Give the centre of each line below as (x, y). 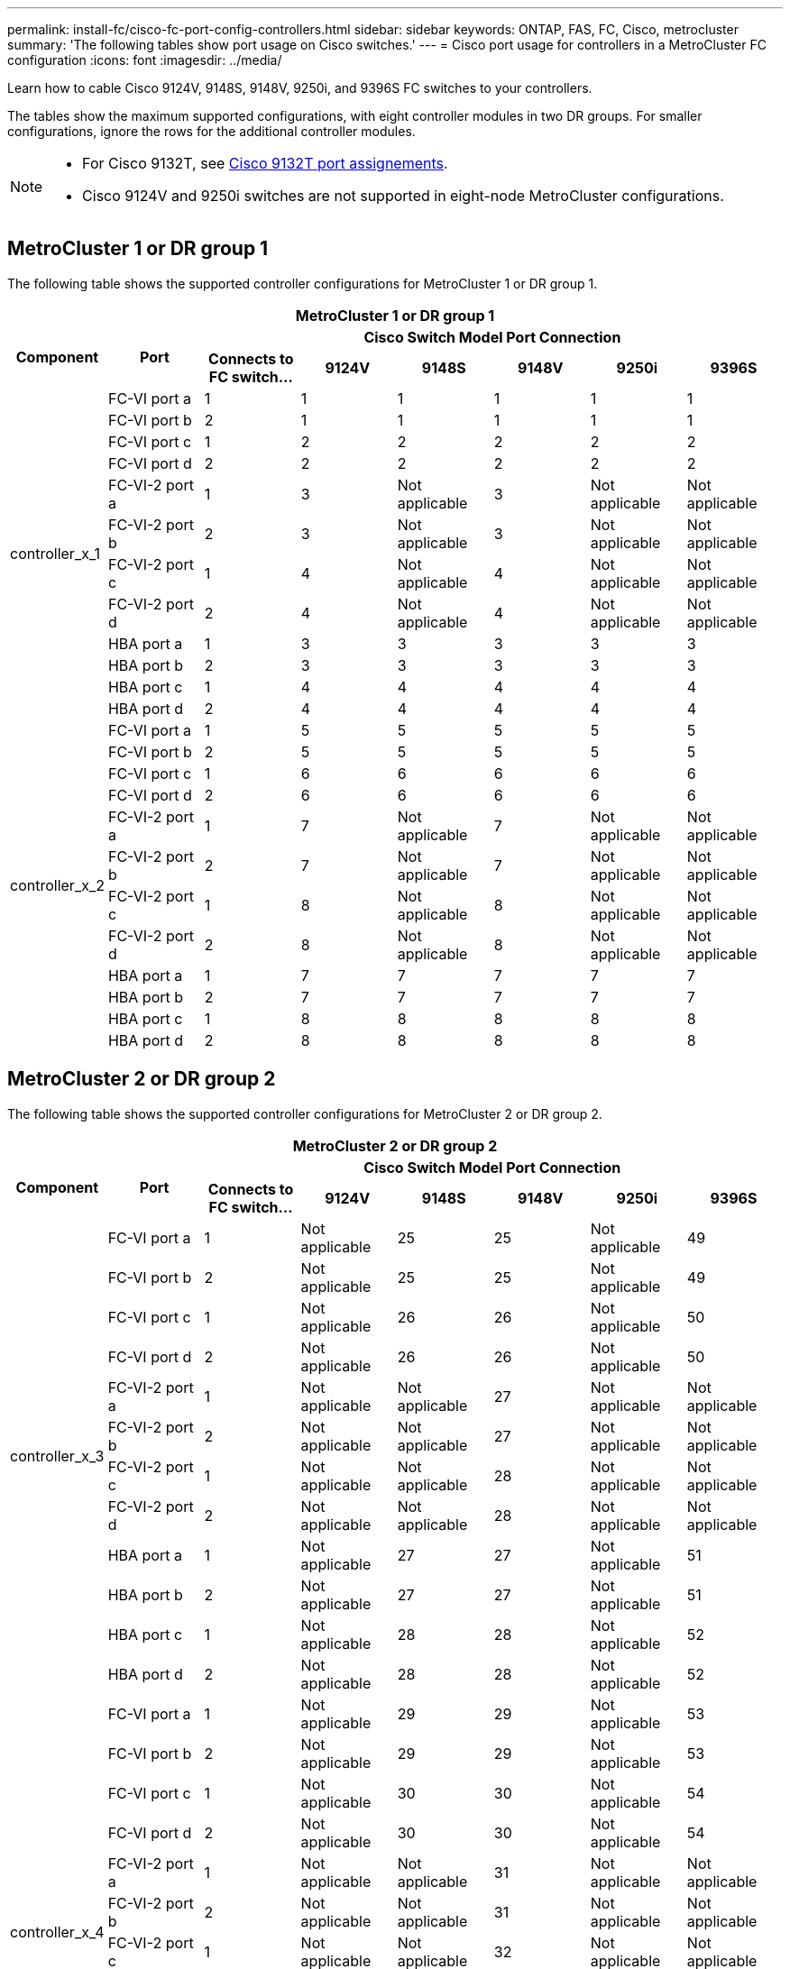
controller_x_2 (57, 885)
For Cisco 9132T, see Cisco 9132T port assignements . (265, 163)
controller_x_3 (57, 1456)
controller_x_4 (57, 1932)
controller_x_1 (55, 553)
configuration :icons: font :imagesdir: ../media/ (145, 60)
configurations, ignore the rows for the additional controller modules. (211, 131)
